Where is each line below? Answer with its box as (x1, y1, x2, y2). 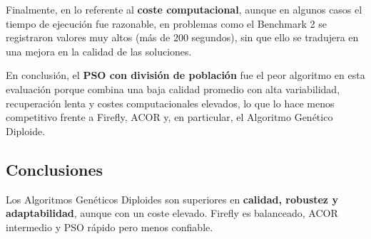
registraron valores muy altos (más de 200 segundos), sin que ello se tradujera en (6, 30, 359, 45)
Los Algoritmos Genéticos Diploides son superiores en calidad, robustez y (6, 191, 338, 206)
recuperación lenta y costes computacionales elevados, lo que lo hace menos (6, 95, 335, 110)
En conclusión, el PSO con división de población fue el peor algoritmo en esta (6, 68, 365, 83)
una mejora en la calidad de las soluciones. (6, 43, 192, 58)
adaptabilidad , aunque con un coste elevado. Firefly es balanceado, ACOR (6, 206, 338, 221)
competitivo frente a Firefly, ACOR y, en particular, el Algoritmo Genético (6, 110, 333, 124)
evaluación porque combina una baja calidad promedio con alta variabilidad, (6, 81, 340, 96)
